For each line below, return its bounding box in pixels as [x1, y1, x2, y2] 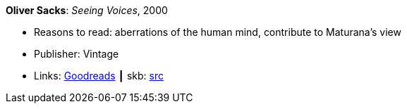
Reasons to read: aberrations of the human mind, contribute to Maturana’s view [34, 26, 401, 38]
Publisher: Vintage [34, 48, 119, 60]
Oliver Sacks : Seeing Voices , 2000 [6, 4, 168, 16]
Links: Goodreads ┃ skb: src [34, 70, 164, 82]
